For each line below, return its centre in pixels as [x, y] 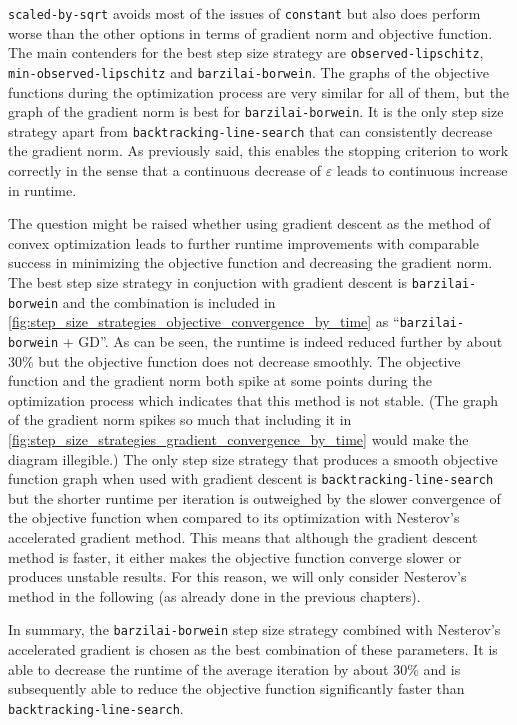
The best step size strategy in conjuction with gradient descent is [208, 282]
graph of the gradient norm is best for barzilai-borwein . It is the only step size [256, 111]
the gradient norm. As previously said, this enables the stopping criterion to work [258, 150]
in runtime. [42, 189]
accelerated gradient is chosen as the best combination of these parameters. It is [253, 649]
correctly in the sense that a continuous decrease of [165, 170]
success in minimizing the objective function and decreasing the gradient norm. [250, 262]
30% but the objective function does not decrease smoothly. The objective [234, 360]
